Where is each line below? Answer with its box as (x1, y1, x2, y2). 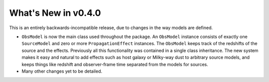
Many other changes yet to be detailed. (21, 68, 103, 74)
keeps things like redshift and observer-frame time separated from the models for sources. (21, 61, 209, 67)
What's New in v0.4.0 (9, 7, 101, 18)
